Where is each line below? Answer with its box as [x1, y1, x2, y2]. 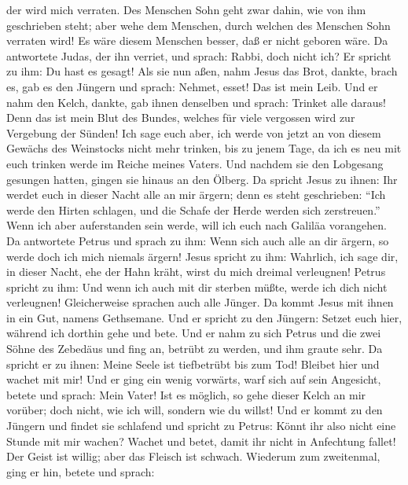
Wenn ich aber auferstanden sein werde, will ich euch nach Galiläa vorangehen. [6, 217, 387, 233]
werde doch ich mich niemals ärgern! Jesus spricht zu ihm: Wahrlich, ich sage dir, [6, 248, 399, 264]
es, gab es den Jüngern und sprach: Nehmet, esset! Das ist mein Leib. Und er [6, 78, 378, 94]
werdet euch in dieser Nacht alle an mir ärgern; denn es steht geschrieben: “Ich [6, 186, 386, 203]
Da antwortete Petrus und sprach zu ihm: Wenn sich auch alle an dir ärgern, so [6, 232, 389, 248]
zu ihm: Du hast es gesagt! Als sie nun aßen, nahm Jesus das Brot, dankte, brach [6, 63, 398, 79]
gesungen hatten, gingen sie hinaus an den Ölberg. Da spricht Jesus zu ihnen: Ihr [6, 171, 398, 187]
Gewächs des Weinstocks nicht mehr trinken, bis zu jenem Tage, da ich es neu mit [6, 140, 402, 156]
